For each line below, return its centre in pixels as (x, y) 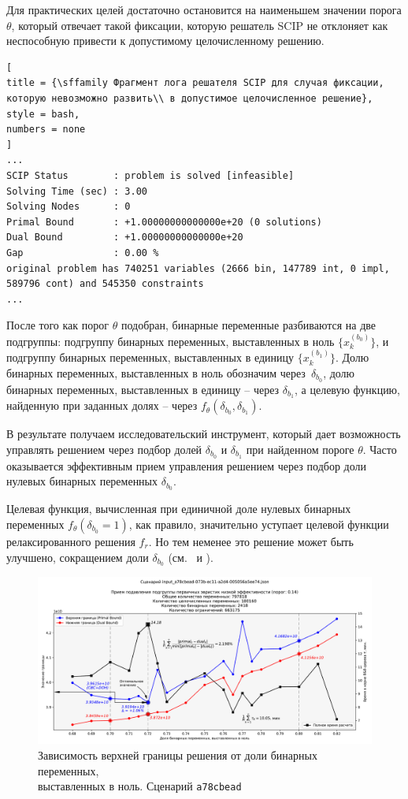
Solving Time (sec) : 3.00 (77, 191)
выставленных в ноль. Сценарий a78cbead (140, 786)
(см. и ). (191, 557)
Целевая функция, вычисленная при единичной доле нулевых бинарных (179, 509)
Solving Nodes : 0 (69, 207)
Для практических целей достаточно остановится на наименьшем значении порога (204, 9)
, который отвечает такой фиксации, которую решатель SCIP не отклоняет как (200, 25)
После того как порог (58, 325)
